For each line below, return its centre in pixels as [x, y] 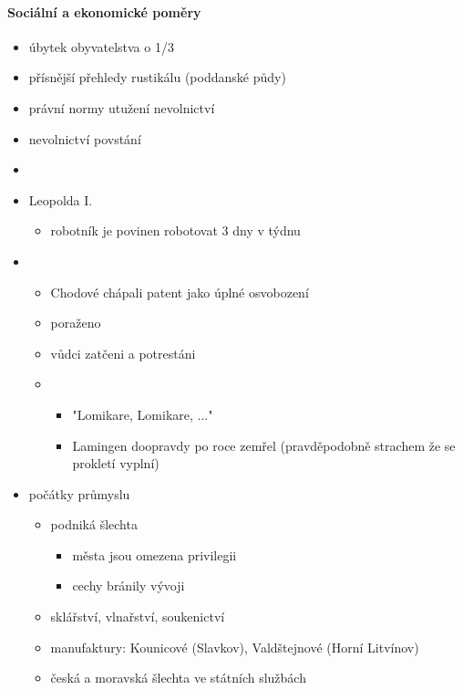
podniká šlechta [94, 524]
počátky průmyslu [79, 493]
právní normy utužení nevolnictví [122, 107]
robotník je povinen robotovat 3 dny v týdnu [175, 230]
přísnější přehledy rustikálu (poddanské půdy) [157, 77]
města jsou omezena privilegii [154, 554]
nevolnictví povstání [85, 138]
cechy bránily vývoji [129, 585]
